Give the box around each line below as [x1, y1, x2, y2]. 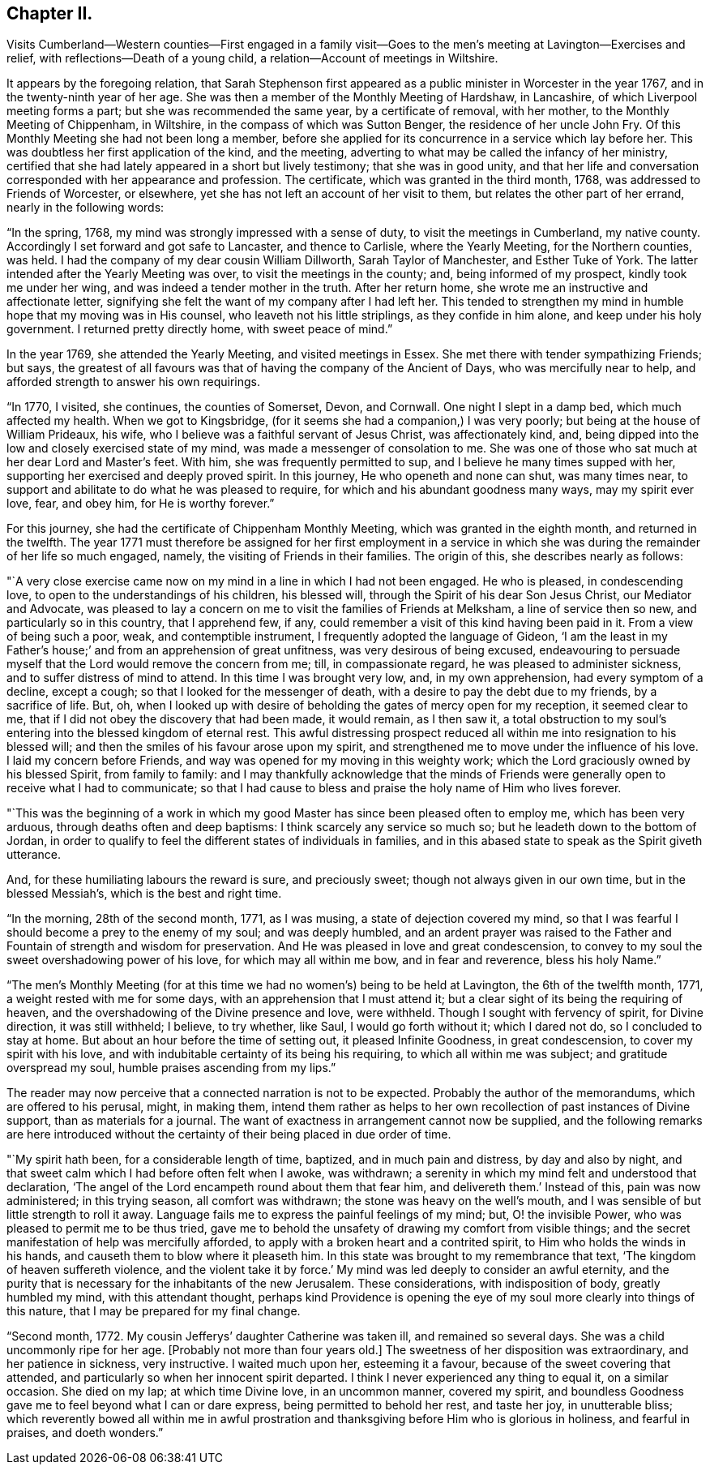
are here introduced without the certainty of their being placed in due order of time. [6, 1127, 451, 1142]
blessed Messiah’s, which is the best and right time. [6, 886, 282, 901]
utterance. [6, 847, 62, 862]
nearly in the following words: [6, 200, 165, 215]
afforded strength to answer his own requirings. [6, 375, 260, 389]
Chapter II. [6, 3, 93, 24]
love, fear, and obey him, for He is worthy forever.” [6, 496, 275, 511]
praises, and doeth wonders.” [6, 1426, 164, 1440]
